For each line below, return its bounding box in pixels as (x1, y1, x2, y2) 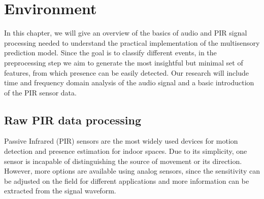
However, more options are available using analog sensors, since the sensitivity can (4, 165, 260, 176)
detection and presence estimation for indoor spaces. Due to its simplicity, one (4, 146, 247, 156)
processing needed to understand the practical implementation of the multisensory (4, 37, 260, 48)
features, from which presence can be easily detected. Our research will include (4, 67, 249, 78)
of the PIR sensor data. (4, 87, 77, 97)
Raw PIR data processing (4, 112, 142, 127)
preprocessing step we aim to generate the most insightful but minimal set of (4, 57, 243, 68)
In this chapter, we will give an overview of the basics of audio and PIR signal (4, 27, 247, 38)
